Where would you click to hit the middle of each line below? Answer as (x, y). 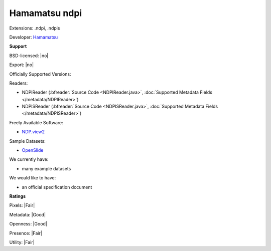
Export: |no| (22, 65)
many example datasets (46, 168)
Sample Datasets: (28, 141)
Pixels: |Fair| (22, 205)
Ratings (18, 196)
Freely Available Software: (36, 122)
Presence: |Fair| (26, 233)
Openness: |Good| (28, 224)
